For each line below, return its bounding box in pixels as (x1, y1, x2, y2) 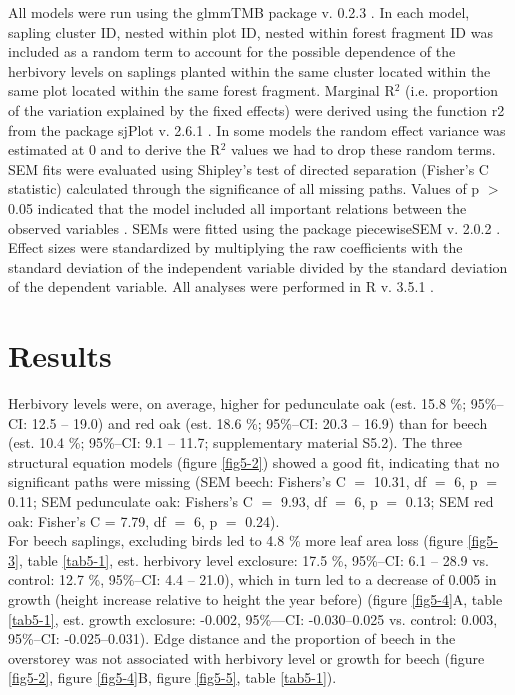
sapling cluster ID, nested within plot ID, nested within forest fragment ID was (8, 21, 493, 42)
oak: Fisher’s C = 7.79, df (8, 510, 166, 531)
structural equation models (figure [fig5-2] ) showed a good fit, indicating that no (8, 451, 500, 472)
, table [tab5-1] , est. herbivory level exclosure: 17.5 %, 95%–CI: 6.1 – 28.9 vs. (18, 549, 490, 570)
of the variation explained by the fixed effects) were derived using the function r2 (8, 99, 505, 120)
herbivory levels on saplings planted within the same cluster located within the (8, 60, 491, 81)
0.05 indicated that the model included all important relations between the (8, 197, 467, 218)
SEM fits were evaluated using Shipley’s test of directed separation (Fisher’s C (8, 158, 489, 179)
